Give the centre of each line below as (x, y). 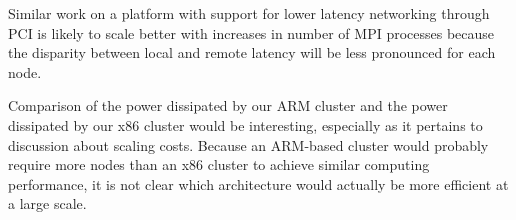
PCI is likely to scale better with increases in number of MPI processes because (251, 32)
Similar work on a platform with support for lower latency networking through (249, 13)
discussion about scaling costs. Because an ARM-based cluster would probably (248, 144)
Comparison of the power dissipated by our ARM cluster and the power (228, 105)
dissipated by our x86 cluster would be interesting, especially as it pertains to (245, 124)
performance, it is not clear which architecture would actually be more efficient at (258, 183)
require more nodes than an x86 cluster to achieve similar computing (219, 164)
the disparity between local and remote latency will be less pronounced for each (252, 52)
